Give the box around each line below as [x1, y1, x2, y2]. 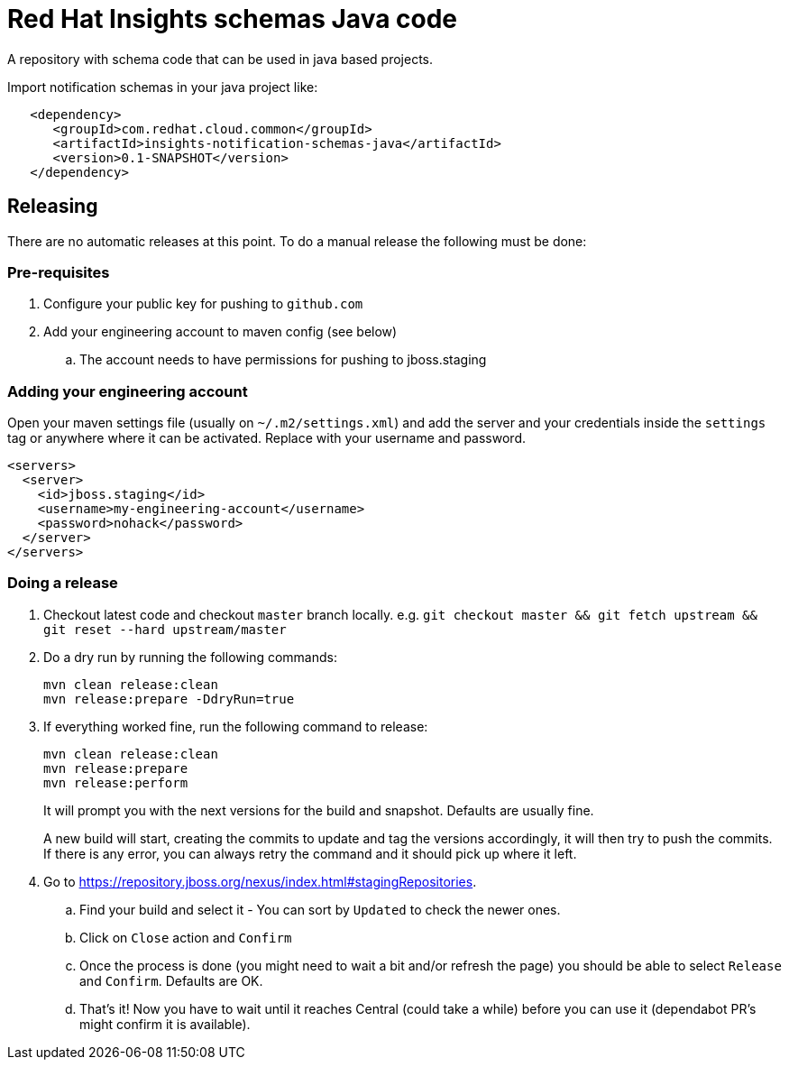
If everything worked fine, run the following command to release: [43, 718, 428, 734]
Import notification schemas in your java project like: [7, 78, 318, 95]
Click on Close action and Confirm [79, 929, 292, 945]
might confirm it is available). [79, 1016, 251, 1032]
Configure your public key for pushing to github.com [43, 296, 363, 312]
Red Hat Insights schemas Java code [7, 4, 458, 34]
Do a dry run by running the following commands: [43, 648, 337, 665]
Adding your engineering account [7, 382, 248, 400]
